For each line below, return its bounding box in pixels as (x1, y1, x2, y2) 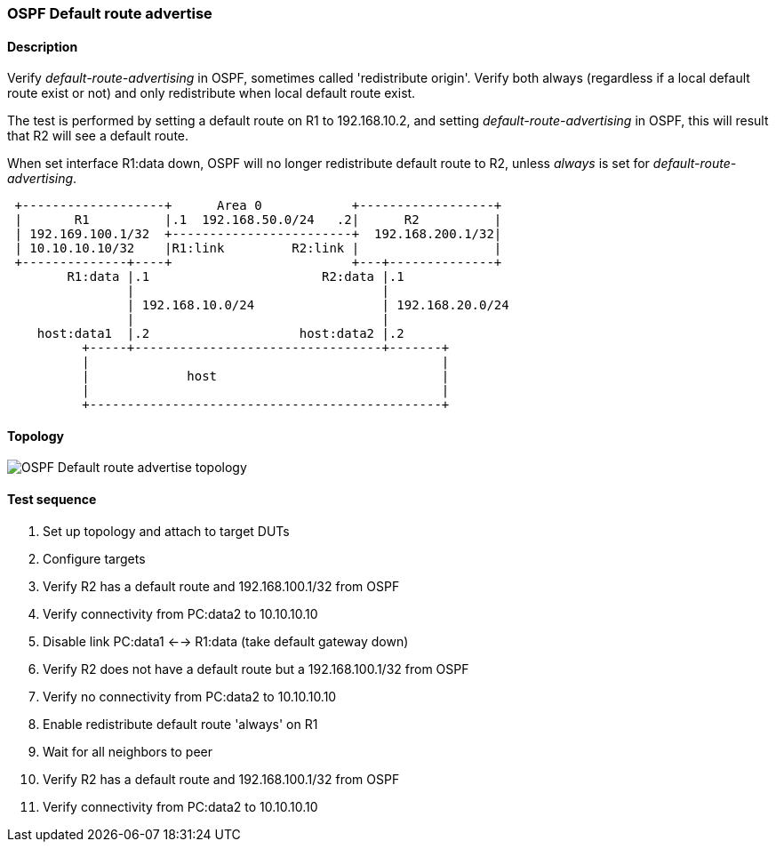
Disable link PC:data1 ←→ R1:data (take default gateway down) (43, 633, 409, 649)
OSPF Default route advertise (7, 4, 212, 22)
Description (7, 38, 78, 54)
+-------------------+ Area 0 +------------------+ (14, 198, 502, 213)
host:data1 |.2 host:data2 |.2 (36, 326, 404, 341)
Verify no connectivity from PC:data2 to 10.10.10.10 (43, 688, 337, 704)
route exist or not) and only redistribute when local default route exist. (7, 85, 416, 101)
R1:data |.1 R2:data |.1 (67, 269, 404, 284)
